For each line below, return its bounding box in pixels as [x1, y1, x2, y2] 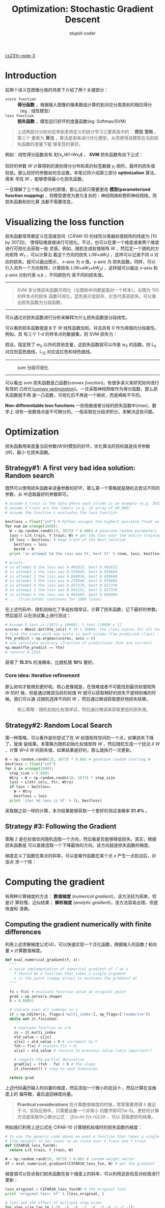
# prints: [5, 560, 26, 565]
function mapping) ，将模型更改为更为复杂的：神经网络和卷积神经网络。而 [5, 193, 157, 199]
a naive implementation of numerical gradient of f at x [9, 967, 129, 972]
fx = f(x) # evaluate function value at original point [9, 989, 126, 994]
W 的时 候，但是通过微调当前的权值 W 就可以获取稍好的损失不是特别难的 [5, 690, 152, 696]
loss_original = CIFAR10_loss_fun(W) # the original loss [5, 1186, 126, 1192]
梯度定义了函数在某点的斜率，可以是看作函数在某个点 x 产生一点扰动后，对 [5, 852, 156, 858]
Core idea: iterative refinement [5, 671, 80, 678]
